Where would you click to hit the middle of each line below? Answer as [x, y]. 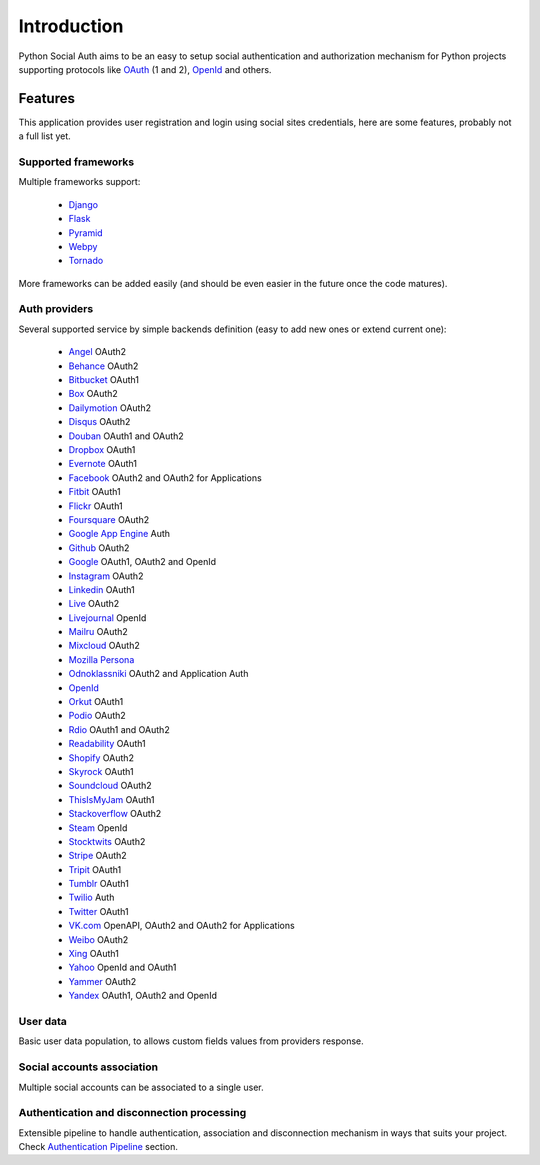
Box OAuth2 [93, 394]
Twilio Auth [91, 897]
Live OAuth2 [94, 604]
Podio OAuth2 [97, 716]
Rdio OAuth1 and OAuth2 [119, 729]
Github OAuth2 [99, 547]
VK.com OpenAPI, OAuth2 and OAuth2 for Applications [181, 926]
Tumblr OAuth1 [98, 884]
